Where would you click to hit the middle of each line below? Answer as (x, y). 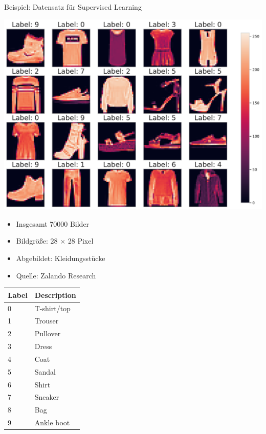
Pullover (48, 333)
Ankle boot (52, 422)
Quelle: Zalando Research (56, 275)
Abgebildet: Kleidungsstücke (61, 258)
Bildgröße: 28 (37, 241)
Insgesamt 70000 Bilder (53, 223)
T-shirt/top (52, 308)
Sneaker (47, 397)
